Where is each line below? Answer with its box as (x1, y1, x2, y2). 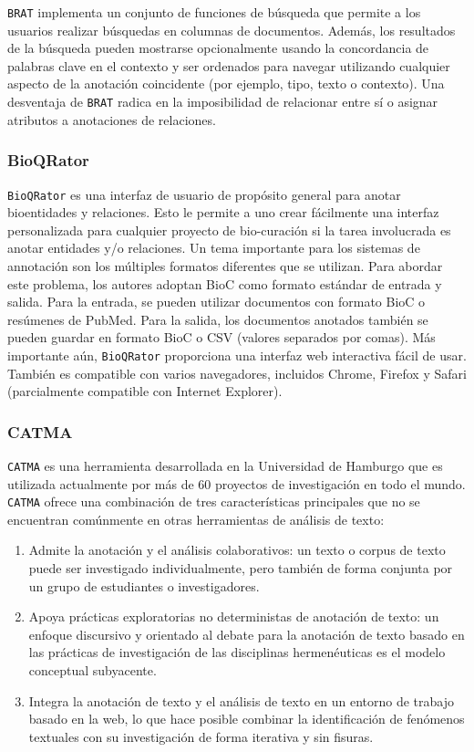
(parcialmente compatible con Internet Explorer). (7, 381, 283, 401)
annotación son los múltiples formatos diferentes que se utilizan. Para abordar (7, 256, 443, 275)
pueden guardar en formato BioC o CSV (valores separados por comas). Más (7, 328, 436, 347)
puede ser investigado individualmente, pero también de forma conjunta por (28, 559, 453, 578)
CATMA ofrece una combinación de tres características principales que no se (7, 492, 420, 511)
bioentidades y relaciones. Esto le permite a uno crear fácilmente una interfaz (7, 203, 439, 222)
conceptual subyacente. (28, 661, 157, 680)
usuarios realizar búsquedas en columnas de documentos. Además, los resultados (7, 20, 456, 39)
